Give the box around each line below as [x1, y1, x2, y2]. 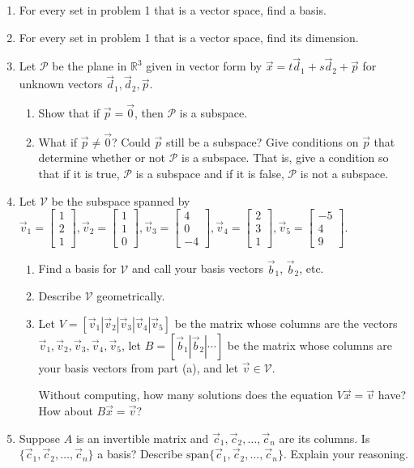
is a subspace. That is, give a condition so [181, 149, 389, 166]
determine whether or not [38, 149, 166, 166]
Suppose [19, 429, 61, 446]
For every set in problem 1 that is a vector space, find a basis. [19, 2, 327, 18]
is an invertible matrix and [75, 429, 209, 446]
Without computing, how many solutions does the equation [38, 386, 334, 403]
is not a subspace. [300, 165, 389, 182]
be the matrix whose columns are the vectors [174, 314, 398, 331]
